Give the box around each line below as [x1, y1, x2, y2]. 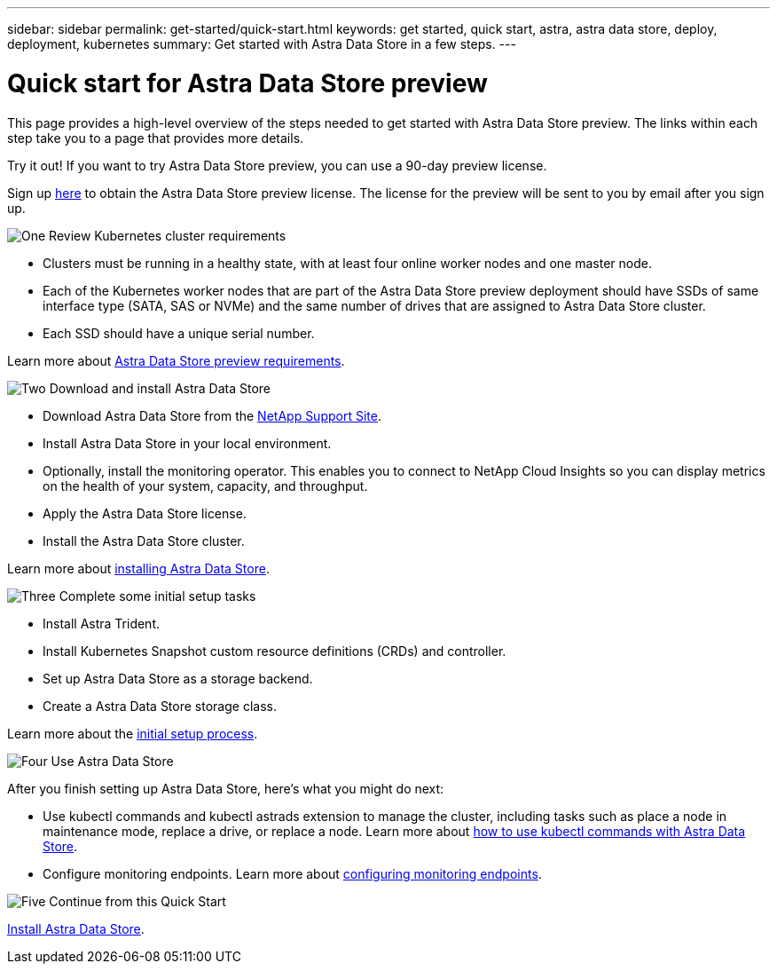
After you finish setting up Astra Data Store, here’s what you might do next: [7, 780, 444, 796]
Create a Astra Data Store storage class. [43, 698, 277, 714]
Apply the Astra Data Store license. [43, 505, 247, 521]
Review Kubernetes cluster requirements [49, 227, 286, 243]
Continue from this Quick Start [49, 893, 226, 909]
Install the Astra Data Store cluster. [43, 533, 245, 549]
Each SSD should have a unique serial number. [43, 325, 315, 341]
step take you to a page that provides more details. [7, 130, 304, 146]
